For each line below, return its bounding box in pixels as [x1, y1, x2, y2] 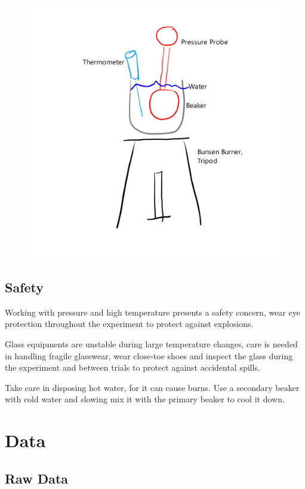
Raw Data [5, 469, 69, 487]
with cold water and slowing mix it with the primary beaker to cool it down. [5, 393, 285, 405]
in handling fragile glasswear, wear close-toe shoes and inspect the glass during [5, 349, 293, 362]
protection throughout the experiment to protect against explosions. [5, 317, 254, 330]
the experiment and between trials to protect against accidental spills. [5, 361, 260, 374]
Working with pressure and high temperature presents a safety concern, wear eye [5, 305, 300, 318]
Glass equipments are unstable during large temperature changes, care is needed [5, 337, 298, 350]
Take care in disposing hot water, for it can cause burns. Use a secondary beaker [5, 381, 300, 393]
